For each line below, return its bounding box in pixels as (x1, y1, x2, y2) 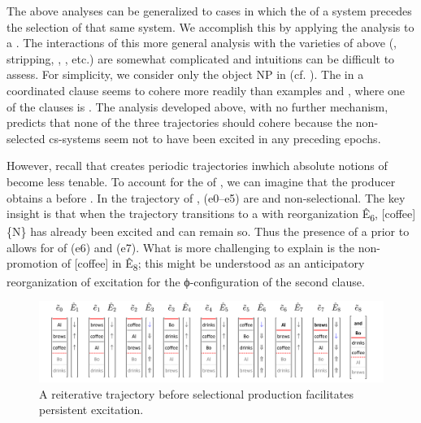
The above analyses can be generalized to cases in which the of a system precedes (7, 2, 412, 19)
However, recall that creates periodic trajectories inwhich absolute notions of (7, 157, 388, 174)
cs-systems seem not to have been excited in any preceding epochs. (49, 129, 381, 146)
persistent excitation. (39, 401, 144, 418)
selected (7, 129, 46, 146)
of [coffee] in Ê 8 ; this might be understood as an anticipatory (61, 255, 365, 274)
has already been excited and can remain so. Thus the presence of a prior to (30, 223, 410, 240)
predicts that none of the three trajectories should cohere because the (7, 114, 353, 131)
